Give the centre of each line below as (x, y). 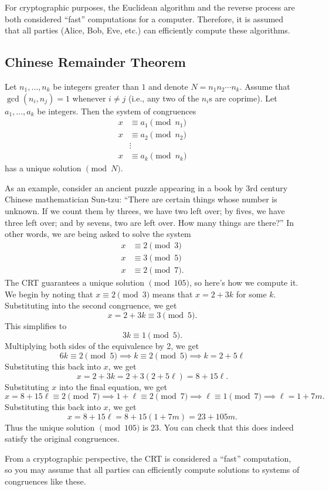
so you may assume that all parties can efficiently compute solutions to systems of (152, 470)
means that (172, 294)
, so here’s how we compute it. (244, 282)
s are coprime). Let (243, 98)
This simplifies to (36, 325)
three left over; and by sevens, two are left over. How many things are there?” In (150, 222)
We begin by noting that (49, 294)
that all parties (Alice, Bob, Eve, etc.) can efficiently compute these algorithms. (147, 30)
